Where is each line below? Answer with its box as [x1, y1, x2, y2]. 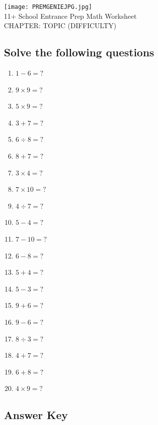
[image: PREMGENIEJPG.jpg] [4, 3, 92, 10]
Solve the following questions [4, 44, 155, 60]
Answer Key [4, 407, 68, 423]
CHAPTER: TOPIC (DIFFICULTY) [4, 20, 117, 31]
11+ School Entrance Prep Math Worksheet [4, 10, 137, 21]
